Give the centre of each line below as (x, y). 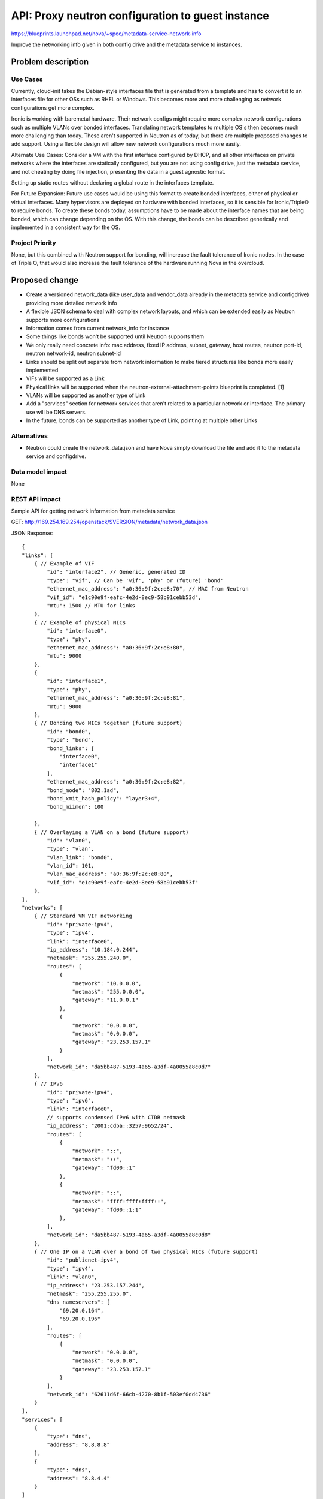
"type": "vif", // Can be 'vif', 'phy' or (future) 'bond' (135, 580)
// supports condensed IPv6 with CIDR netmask (116, 1117)
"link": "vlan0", (72, 1277)
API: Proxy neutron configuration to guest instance (140, 16)
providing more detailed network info (71, 303)
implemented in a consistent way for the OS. (66, 227)
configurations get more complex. (53, 107)
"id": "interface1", (77, 681)
